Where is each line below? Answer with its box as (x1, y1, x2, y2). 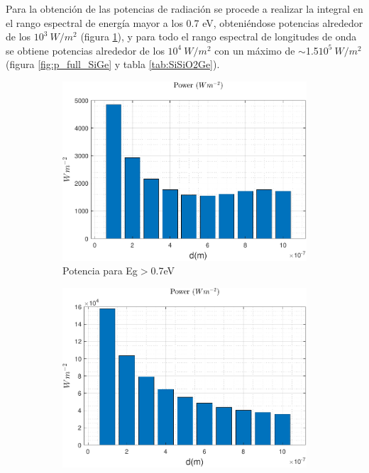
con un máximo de (214, 43, 295, 57)
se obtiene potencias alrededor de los (6, 43, 165, 57)
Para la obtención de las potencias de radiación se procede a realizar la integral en (6, 1, 363, 16)
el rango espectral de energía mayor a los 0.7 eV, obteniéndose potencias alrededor (6, 15, 363, 30)
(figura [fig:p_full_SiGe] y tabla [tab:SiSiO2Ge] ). (6, 57, 220, 72)
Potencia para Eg (62, 263, 138, 278)
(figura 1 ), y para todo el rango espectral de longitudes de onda (80, 29, 357, 44)
